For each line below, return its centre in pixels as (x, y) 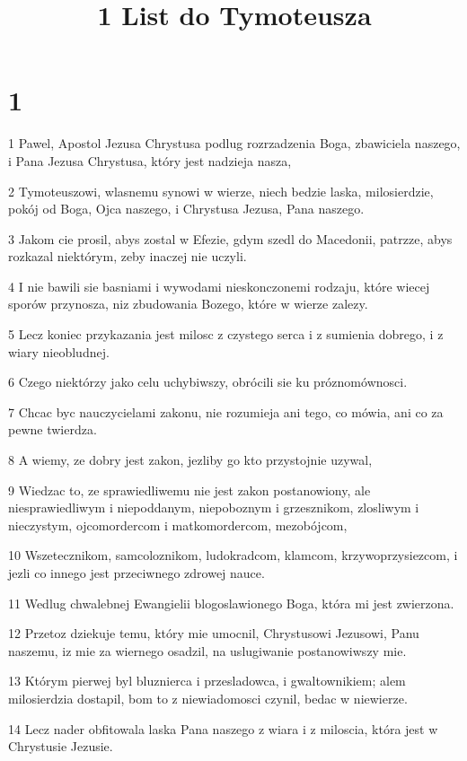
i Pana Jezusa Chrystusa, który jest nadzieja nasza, (150, 160)
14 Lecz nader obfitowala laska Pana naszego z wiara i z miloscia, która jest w (223, 728)
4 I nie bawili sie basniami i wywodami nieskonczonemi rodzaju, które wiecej (219, 286)
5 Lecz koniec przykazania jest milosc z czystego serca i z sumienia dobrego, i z (226, 334)
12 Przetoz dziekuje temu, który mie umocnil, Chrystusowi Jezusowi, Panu (214, 633)
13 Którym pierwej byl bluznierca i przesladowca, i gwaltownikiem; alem (207, 681)
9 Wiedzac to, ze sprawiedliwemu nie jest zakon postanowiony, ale (189, 490)
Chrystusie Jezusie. (61, 746)
